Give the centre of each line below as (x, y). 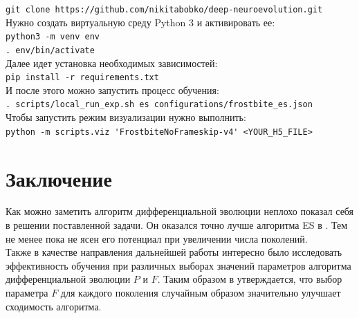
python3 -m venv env (53, 37)
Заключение (59, 178)
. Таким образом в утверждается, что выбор (250, 279)
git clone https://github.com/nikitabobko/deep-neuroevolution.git (164, 10)
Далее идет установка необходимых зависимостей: (112, 63)
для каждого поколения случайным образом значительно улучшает (201, 292)
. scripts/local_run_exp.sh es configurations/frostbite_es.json (159, 105)
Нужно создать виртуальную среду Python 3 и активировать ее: (140, 22)
